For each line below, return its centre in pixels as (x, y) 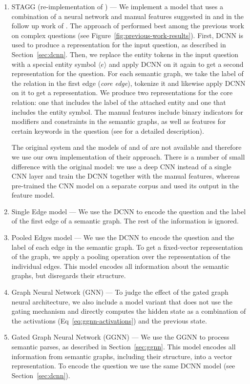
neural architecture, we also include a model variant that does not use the (122, 301)
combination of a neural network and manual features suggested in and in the (127, 16)
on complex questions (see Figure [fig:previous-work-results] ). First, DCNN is (127, 35)
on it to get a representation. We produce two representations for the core (122, 92)
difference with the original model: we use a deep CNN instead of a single (121, 166)
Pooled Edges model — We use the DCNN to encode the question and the (123, 237)
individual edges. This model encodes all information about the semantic (120, 266)
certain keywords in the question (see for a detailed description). (108, 131)
